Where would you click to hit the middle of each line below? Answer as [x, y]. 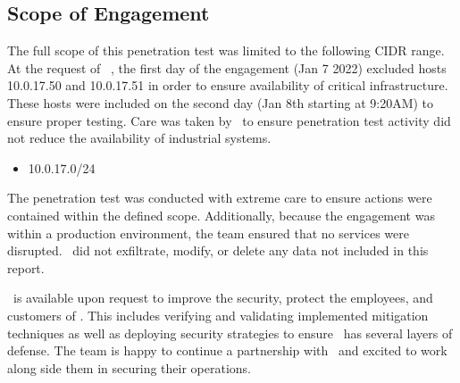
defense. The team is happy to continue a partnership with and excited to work [227, 350]
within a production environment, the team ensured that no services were [208, 233]
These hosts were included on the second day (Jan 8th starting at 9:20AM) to [221, 102]
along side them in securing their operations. [129, 367]
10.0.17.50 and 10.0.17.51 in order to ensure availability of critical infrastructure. [228, 85]
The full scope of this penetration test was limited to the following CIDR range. [226, 50]
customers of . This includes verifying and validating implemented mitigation [218, 315]
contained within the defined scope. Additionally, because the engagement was [221, 215]
